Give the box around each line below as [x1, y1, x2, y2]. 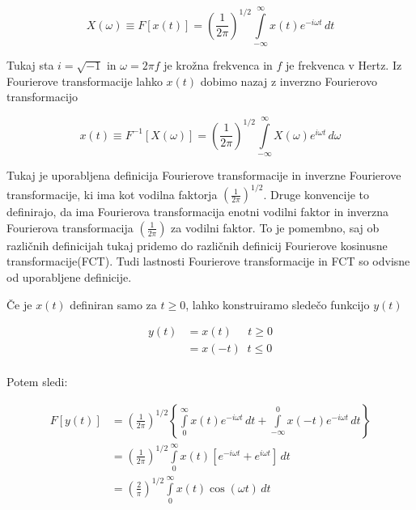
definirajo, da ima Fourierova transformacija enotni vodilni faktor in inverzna [6, 203, 388, 220]
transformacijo [6, 88, 79, 105]
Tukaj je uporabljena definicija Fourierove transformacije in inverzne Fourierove [6, 167, 401, 184]
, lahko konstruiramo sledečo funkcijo [185, 295, 370, 312]
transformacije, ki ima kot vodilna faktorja [6, 185, 218, 202]
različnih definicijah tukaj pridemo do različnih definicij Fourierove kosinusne [6, 236, 388, 253]
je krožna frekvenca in [163, 57, 273, 74]
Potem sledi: [6, 373, 68, 390]
